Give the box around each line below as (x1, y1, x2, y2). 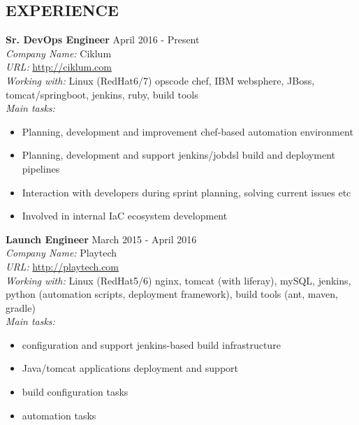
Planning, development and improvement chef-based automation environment (22, 124, 353, 138)
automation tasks (22, 408, 96, 422)
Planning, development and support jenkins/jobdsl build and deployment (22, 147, 335, 162)
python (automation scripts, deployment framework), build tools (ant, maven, (6, 287, 338, 301)
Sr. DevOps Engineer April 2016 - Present (6, 32, 200, 47)
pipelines (22, 161, 60, 175)
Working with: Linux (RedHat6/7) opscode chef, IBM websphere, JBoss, (6, 73, 315, 87)
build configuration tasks (22, 384, 129, 399)
